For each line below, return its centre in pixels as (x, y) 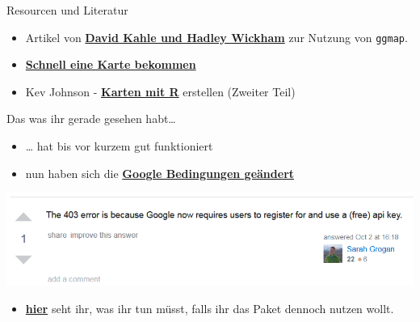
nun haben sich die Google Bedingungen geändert (160, 173)
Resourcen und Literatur (67, 10)
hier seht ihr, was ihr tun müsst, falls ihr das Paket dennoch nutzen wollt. (210, 308)
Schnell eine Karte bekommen (111, 64)
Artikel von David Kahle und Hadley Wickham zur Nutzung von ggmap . (216, 37)
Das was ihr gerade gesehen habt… (91, 119)
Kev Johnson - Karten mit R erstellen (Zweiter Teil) (160, 91)
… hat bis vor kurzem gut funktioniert (119, 146)
